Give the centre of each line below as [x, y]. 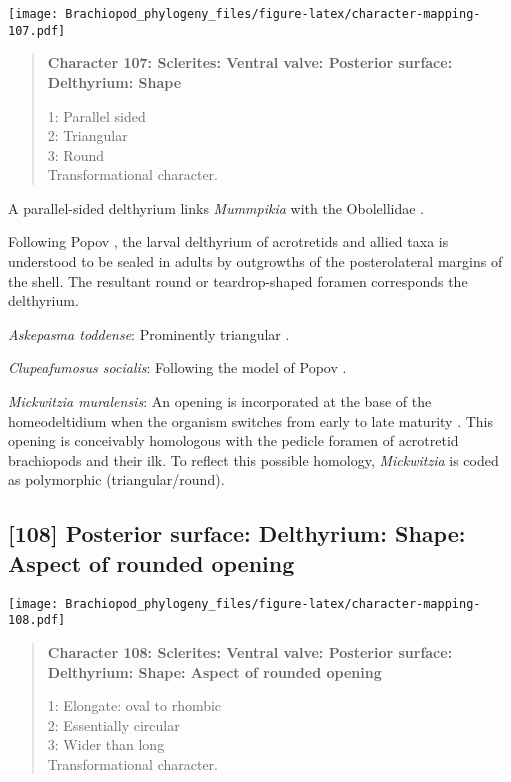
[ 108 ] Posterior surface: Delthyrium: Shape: [237, 533]
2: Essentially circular [113, 724]
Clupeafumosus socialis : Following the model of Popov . [177, 367]
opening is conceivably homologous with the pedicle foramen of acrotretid [233, 440]
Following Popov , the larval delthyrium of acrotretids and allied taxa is [228, 241]
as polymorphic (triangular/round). [116, 479]
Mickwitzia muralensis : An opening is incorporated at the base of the [220, 401]
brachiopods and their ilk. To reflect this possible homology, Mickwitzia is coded [253, 459]
